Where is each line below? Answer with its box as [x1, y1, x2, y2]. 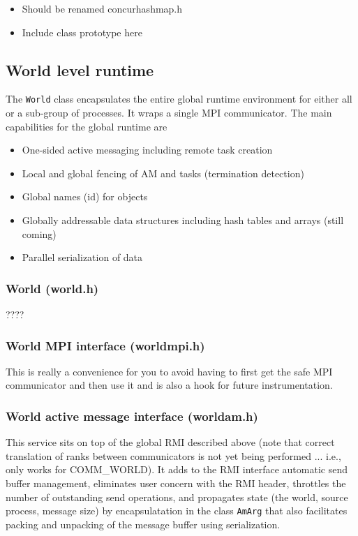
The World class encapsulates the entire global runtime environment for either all [6, 91, 352, 106]
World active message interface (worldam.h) [6, 407, 258, 424]
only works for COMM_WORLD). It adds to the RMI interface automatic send [6, 462, 348, 477]
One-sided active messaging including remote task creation [22, 142, 273, 157]
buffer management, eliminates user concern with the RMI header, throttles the [6, 476, 346, 491]
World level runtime [6, 59, 154, 80]
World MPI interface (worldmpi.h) [6, 336, 205, 354]
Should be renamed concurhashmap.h [22, 1, 183, 15]
